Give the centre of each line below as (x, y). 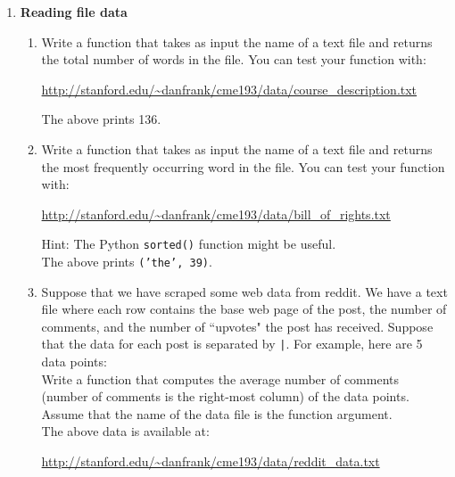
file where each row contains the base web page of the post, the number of (244, 309)
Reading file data (74, 12)
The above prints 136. (101, 119)
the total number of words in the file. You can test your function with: (234, 59)
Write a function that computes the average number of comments (220, 378)
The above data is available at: (125, 431)
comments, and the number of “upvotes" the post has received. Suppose (237, 326)
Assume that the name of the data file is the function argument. (217, 413)
